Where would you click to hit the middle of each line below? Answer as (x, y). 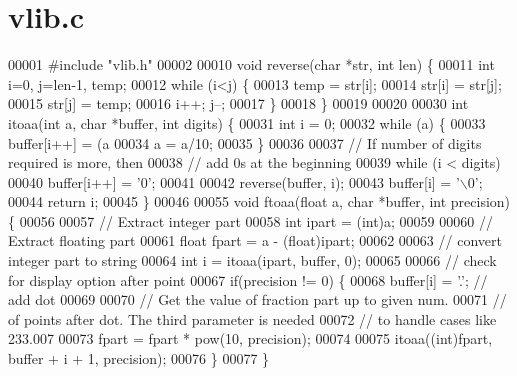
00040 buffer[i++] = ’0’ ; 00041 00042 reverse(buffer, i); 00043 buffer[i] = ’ (234, 181)
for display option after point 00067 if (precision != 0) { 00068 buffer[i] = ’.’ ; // (248, 279)
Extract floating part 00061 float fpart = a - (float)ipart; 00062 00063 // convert (255, 240)
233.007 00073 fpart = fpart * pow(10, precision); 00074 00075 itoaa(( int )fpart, (250, 338)
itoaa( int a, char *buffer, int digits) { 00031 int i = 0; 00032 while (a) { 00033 (247, 122)
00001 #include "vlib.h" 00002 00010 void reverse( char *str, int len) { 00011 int (251, 64)
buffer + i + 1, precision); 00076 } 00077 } (139, 358)
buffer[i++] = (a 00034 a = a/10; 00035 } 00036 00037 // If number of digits (245, 142)
